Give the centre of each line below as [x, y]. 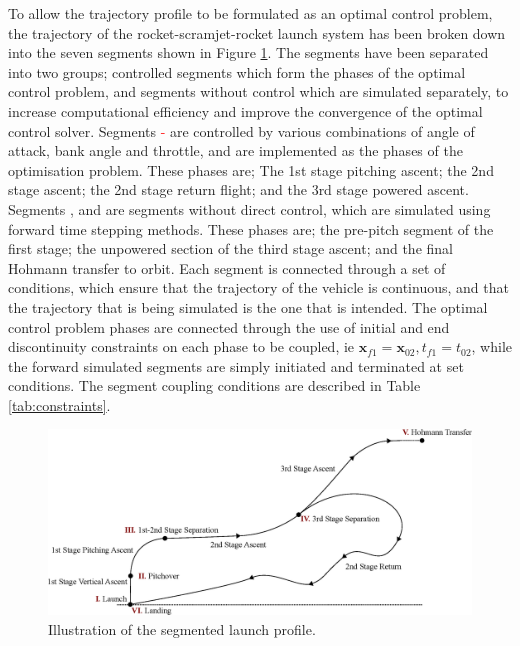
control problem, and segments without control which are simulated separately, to [258, 91]
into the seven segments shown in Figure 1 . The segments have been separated [248, 52]
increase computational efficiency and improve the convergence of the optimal [245, 110]
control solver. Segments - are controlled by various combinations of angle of [241, 130]
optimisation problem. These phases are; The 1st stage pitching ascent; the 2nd [251, 169]
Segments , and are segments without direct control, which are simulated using [249, 208]
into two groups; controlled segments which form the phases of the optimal [237, 71]
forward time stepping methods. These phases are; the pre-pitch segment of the [251, 228]
